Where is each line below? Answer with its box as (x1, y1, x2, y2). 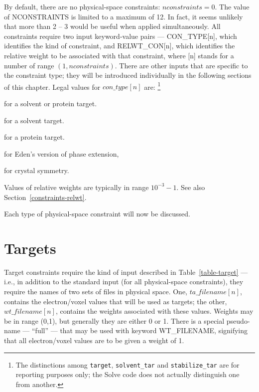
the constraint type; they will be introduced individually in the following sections (4, 70, 252, 80)
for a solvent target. (4, 115, 64, 125)
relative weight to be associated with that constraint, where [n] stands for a (4, 50, 234, 60)
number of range (4, 60, 54, 70)
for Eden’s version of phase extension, (4, 148, 119, 159)
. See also (176, 182, 205, 192)
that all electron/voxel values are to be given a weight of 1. (4, 335, 184, 346)
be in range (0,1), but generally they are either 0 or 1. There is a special (4, 315, 225, 326)
